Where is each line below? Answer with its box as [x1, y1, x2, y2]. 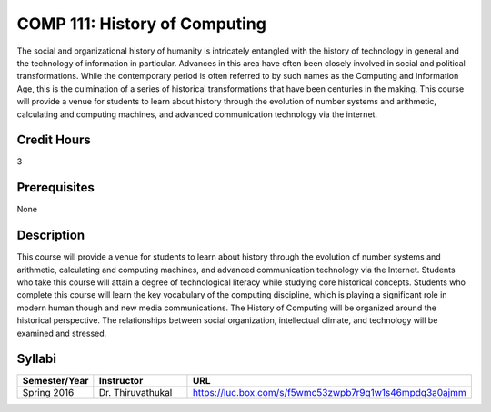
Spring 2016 [22, 387, 75, 399]
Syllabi [16, 351, 56, 367]
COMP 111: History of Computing [16, 14, 267, 34]
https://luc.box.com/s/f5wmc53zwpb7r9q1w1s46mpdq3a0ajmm [192, 387, 467, 399]
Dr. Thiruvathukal [98, 387, 173, 399]
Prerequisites [16, 180, 95, 195]
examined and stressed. [16, 328, 107, 338]
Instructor [98, 375, 144, 387]
